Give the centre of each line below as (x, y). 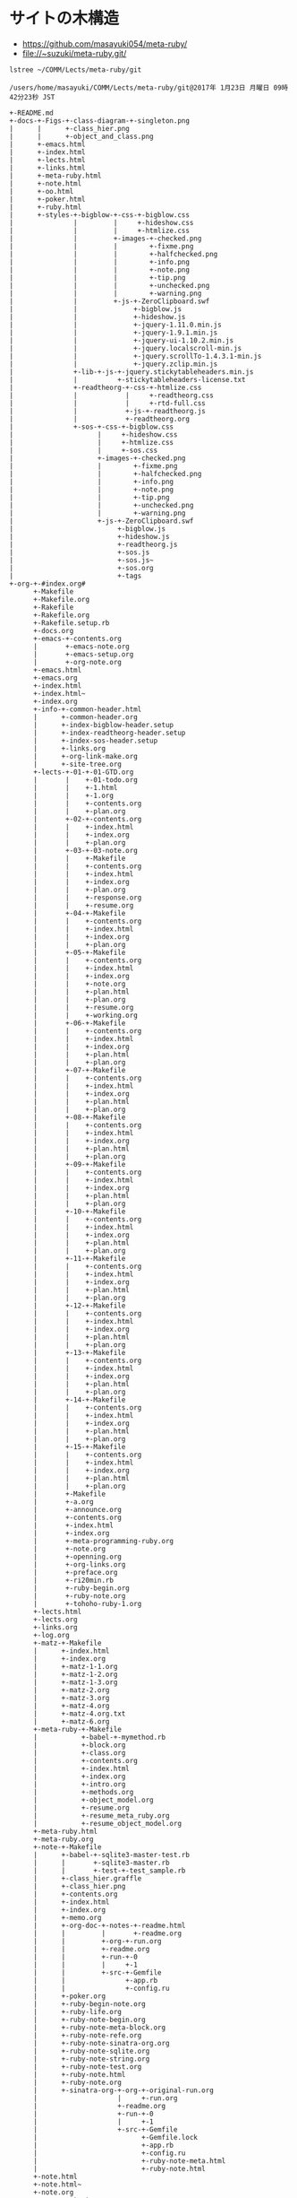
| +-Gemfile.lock (115, 2137)
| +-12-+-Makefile (79, 1306)
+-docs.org (53, 630)
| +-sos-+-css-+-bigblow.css (92, 427)
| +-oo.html (42, 191)
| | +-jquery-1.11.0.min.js (115, 325)
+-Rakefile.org (61, 615)
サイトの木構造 (64, 18)
